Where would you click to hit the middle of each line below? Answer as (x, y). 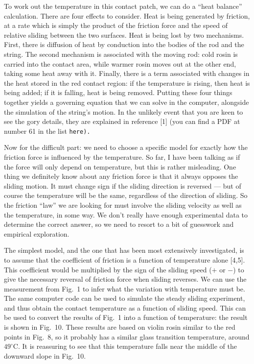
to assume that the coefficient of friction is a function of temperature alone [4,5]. (125, 259)
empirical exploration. (37, 233)
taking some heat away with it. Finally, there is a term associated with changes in (127, 73)
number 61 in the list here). (47, 131)
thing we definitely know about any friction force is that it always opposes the (121, 176)
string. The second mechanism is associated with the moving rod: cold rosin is (121, 54)
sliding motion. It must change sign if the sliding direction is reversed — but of (123, 185)
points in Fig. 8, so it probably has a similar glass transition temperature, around (127, 336)
